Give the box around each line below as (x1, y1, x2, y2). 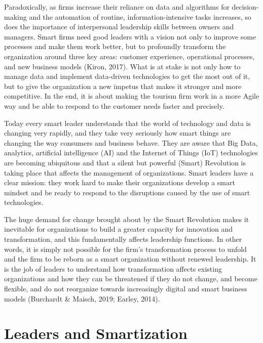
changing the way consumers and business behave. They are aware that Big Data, (4, 137, 258, 148)
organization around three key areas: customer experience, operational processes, (4, 51, 255, 61)
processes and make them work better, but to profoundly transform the (4, 41, 226, 52)
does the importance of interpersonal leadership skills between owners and (4, 21, 234, 32)
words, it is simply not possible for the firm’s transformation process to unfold (4, 243, 247, 254)
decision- (232, 2, 259, 12)
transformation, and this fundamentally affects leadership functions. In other (4, 234, 242, 244)
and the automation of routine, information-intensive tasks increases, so (29, 11, 251, 22)
